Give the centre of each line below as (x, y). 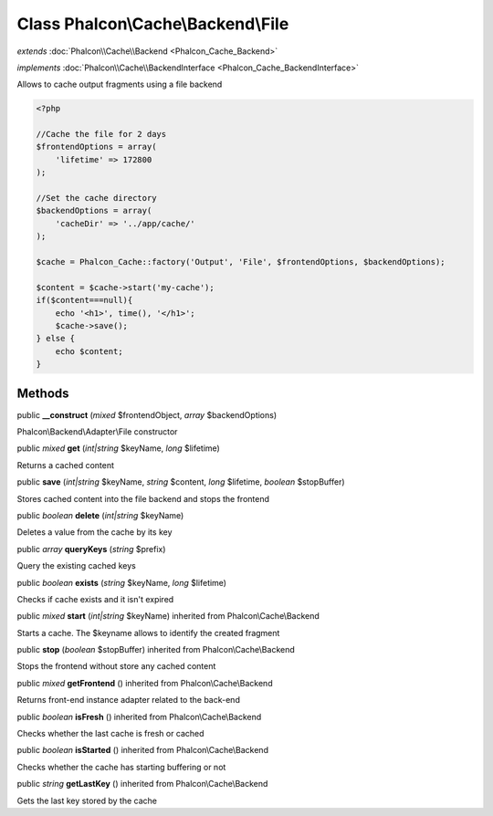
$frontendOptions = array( (96, 147)
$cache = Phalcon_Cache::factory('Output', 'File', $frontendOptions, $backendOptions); (241, 262)
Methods (43, 393)
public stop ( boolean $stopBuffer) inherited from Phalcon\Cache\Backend (156, 650)
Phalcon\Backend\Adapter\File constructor (97, 432)
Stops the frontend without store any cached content (116, 666)
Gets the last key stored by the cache (87, 800)
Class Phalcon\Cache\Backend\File (153, 24)
